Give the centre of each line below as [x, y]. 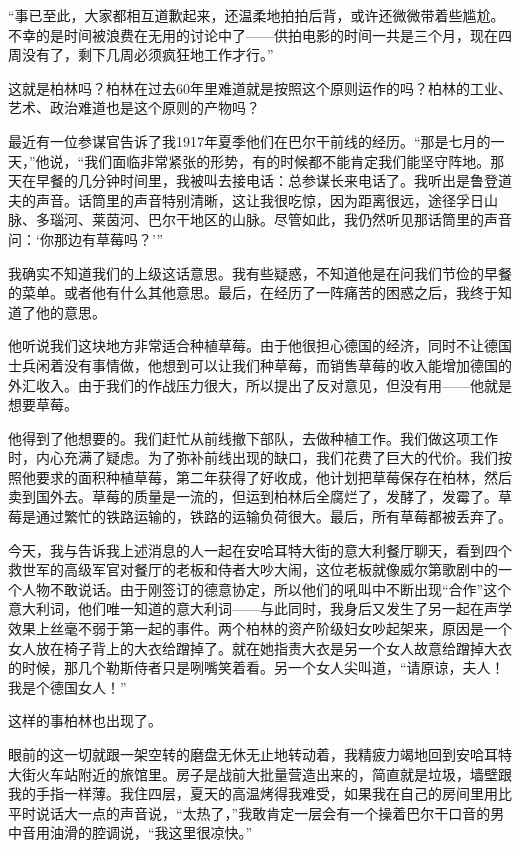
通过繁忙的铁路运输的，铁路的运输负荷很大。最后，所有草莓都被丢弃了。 [273, 516]
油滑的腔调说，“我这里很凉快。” [151, 832]
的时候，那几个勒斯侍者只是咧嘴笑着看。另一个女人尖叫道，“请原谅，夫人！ [256, 667]
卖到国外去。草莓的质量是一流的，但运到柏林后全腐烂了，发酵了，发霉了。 [253, 496]
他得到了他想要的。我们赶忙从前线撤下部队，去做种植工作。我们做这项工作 [253, 437]
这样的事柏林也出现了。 [85, 720]
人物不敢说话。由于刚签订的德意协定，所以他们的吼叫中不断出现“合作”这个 [266, 588]
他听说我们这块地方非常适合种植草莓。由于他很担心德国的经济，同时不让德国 [260, 345]
